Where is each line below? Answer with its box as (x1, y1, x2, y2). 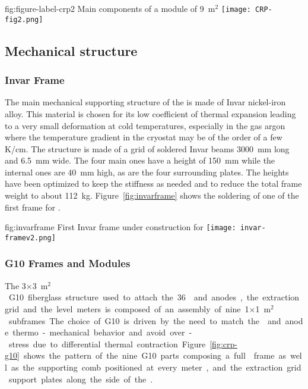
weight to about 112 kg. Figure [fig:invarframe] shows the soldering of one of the (5, 189, 299, 202)
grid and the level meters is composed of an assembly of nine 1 (5, 302, 249, 315)
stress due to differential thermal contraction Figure (8, 337, 206, 350)
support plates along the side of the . (8, 372, 153, 385)
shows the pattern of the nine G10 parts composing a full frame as (23, 349, 286, 362)
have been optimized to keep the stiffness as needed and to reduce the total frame (5, 177, 302, 190)
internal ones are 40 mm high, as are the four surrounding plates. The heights (5, 165, 289, 178)
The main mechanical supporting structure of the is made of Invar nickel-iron (5, 96, 286, 108)
